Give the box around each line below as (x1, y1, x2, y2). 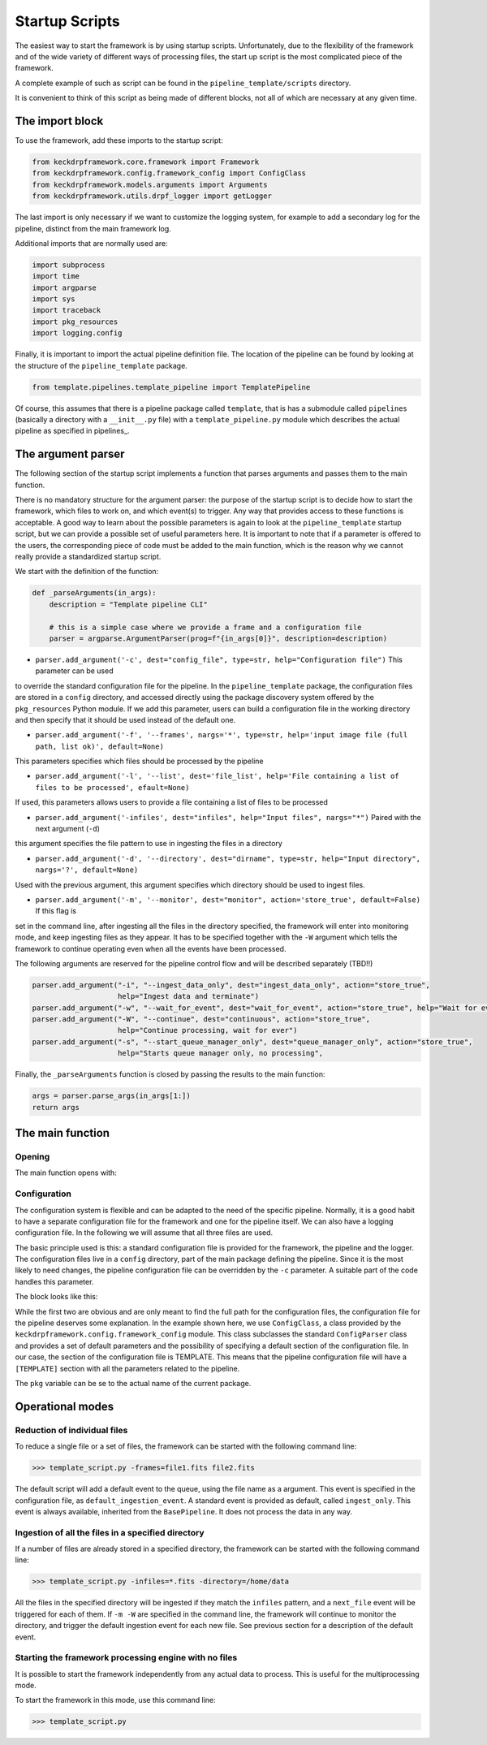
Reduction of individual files (15, 1424, 128, 1436)
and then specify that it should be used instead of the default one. (15, 715, 236, 724)
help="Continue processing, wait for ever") (118, 1026, 298, 1035)
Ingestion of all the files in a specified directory (15, 1527, 205, 1538)
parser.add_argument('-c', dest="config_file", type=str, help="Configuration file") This (35, 654, 403, 664)
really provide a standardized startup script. (15, 552, 162, 562)
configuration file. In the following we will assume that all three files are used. (15, 1228, 274, 1237)
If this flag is (35, 906, 77, 916)
